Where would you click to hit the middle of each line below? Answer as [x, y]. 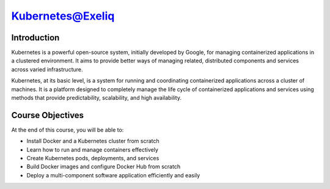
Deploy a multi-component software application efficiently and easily [113, 175]
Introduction [35, 38]
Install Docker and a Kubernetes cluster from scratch [93, 141]
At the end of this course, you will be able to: [68, 130]
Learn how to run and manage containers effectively [93, 149]
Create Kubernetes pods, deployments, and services [93, 158]
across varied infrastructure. [47, 69]
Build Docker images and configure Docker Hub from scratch [103, 167]
